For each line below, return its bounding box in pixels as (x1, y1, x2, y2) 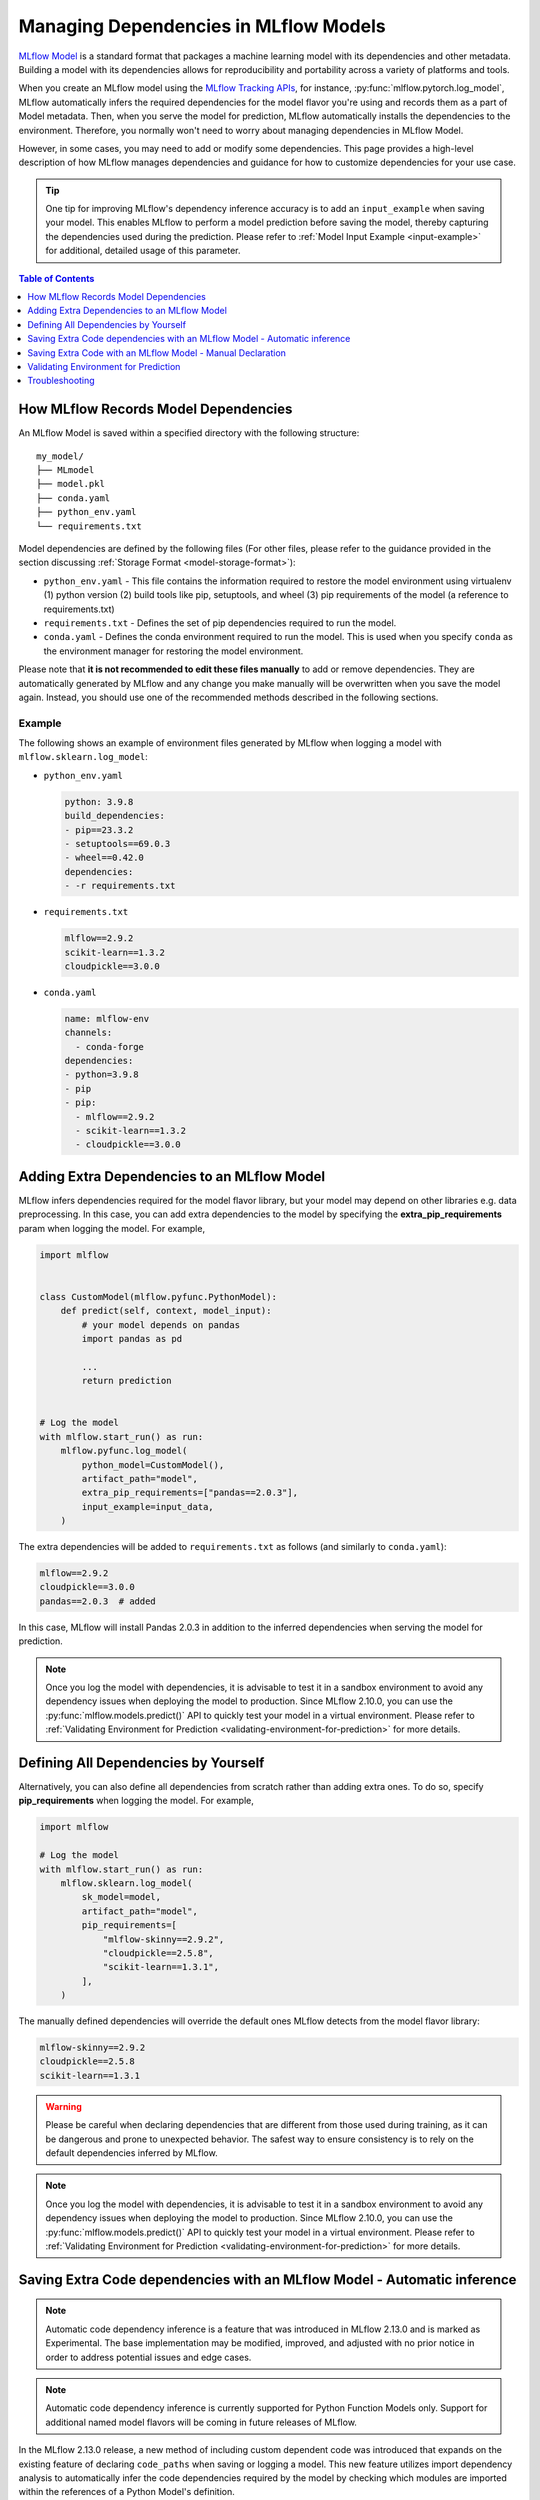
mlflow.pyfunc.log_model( (60, 1445, 188, 1457)
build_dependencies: (64, 810, 165, 822)
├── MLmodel (36, 465, 95, 476)
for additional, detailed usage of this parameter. (45, 245, 241, 257)
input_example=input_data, (81, 1501, 214, 1512)
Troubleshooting (27, 375, 95, 387)
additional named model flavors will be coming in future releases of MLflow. (45, 2416, 357, 2428)
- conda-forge (75, 1041, 145, 1052)
